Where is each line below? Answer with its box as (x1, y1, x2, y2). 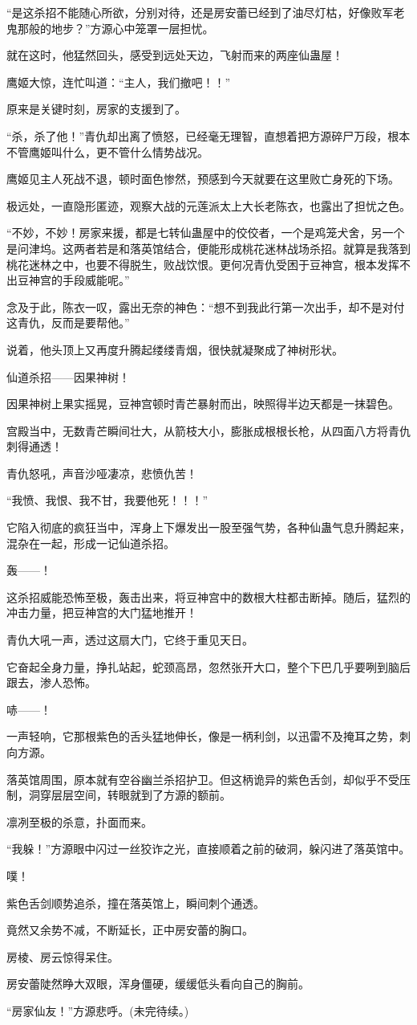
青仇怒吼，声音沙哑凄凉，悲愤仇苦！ (6, 464, 197, 481)
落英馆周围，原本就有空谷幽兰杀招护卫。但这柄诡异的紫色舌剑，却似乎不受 (6, 770, 399, 787)
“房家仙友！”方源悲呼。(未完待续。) (6, 1002, 189, 1019)
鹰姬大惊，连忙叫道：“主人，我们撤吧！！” (6, 73, 231, 90)
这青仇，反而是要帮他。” (6, 314, 130, 331)
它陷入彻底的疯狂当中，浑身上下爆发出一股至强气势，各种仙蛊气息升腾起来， (6, 519, 411, 536)
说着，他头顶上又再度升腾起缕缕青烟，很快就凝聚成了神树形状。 (6, 341, 343, 357)
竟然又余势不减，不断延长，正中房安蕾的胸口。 (6, 921, 253, 938)
